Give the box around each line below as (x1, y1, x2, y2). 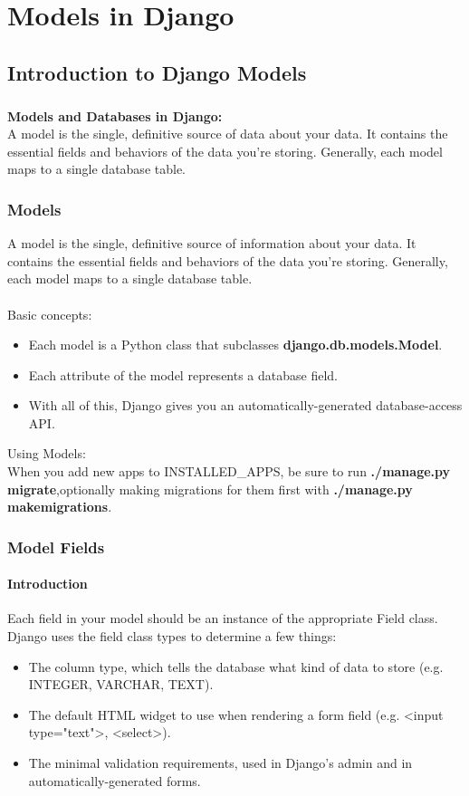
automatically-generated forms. (28, 771, 201, 790)
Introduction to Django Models (7, 58, 307, 86)
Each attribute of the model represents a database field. (28, 365, 339, 384)
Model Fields (7, 535, 105, 558)
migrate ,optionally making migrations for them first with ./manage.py (7, 479, 413, 498)
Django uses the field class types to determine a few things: (7, 627, 337, 646)
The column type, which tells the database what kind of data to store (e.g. (28, 657, 444, 676)
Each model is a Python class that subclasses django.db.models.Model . (28, 335, 443, 354)
